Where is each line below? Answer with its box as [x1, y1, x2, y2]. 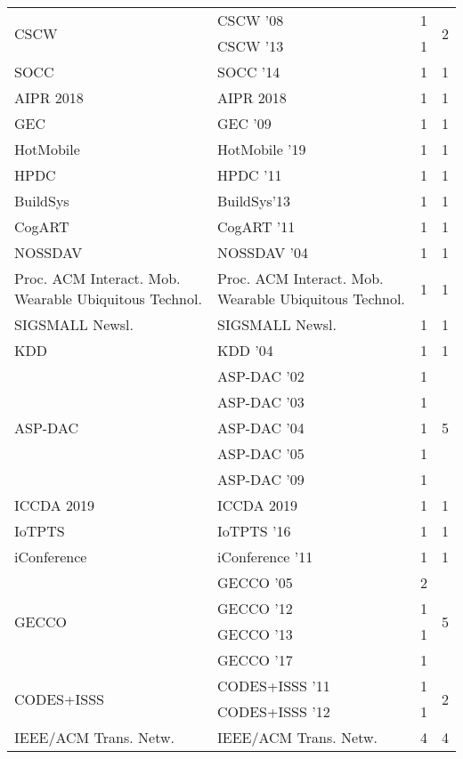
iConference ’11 [216, 546, 313, 567]
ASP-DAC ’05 [216, 443, 305, 464]
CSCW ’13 [216, 36, 284, 56]
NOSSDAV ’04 [216, 242, 309, 262]
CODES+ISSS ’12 [216, 701, 330, 722]
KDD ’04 [216, 340, 273, 360]
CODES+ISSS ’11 [216, 675, 330, 696]
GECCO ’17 [216, 650, 293, 670]
